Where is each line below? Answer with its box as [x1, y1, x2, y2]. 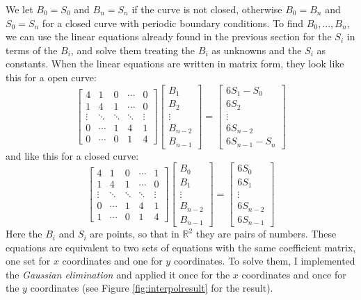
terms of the [6, 42, 58, 57]
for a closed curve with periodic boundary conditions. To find [42, 15, 304, 30]
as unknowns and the [211, 42, 302, 57]
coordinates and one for [62, 253, 163, 268]
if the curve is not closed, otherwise [131, 2, 282, 16]
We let [6, 2, 33, 16]
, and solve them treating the [70, 42, 195, 57]
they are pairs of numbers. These [195, 226, 337, 241]
